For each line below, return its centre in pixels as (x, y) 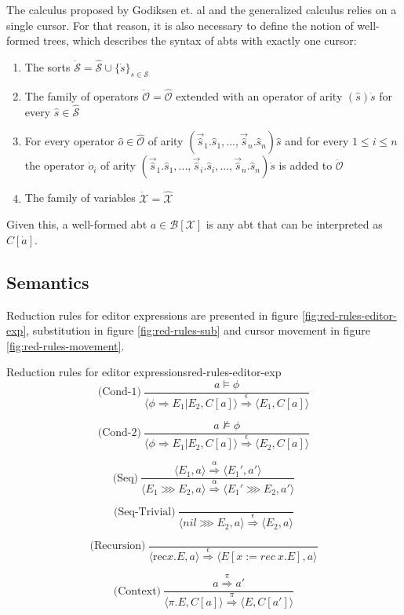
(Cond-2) (119, 433)
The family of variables (80, 198)
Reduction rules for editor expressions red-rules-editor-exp (144, 372)
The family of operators (82, 96)
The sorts (47, 67)
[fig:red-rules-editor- (349, 315)
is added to (306, 165)
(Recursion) (118, 546)
